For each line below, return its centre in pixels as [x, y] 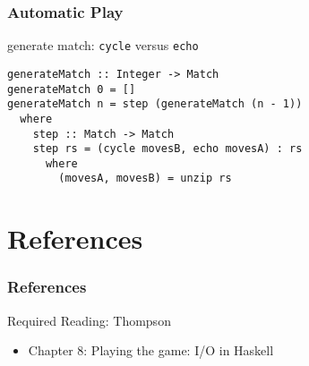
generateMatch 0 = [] [72, 89]
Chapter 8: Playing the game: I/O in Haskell [151, 350]
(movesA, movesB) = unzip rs [145, 179]
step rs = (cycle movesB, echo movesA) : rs [167, 149]
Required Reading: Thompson [89, 320]
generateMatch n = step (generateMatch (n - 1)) [155, 104]
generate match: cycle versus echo [103, 45]
